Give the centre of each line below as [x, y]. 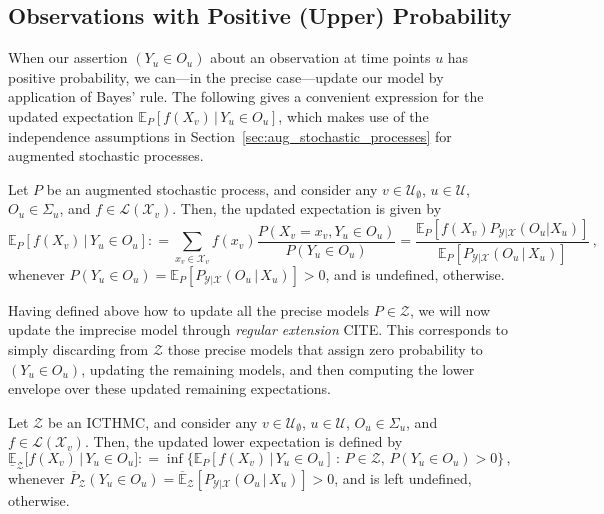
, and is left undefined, [403, 478]
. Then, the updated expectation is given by [307, 208]
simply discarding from [78, 349]
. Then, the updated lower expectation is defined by [243, 441]
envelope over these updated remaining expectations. [170, 388]
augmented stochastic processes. [106, 155]
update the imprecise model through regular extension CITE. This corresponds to [258, 329]
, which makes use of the [353, 115]
